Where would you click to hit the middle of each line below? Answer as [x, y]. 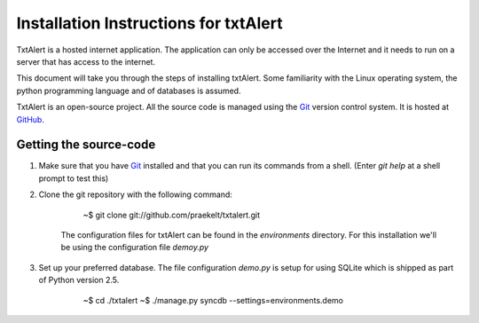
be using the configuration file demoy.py [134, 248]
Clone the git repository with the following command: [135, 194]
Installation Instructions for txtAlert [149, 23]
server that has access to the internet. [86, 61]
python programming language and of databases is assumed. [129, 91]
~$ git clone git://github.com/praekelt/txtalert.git [172, 215]
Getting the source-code [86, 145]
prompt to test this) [74, 178]
